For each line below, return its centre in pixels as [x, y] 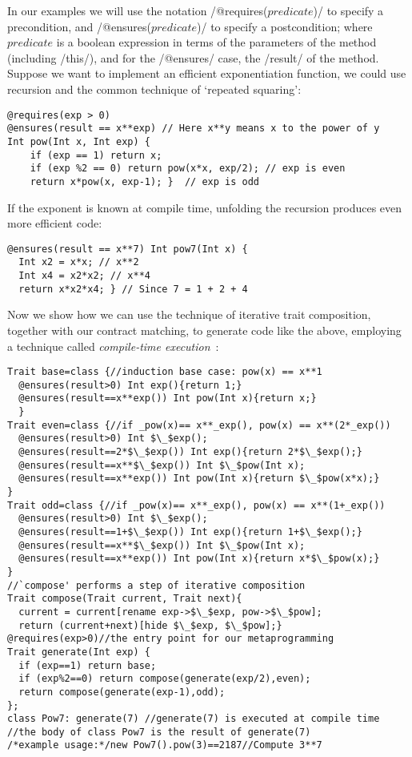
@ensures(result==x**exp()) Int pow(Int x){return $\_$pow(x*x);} [199, 479]
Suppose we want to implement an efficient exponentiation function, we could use [207, 73]
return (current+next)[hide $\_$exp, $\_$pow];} [150, 625]
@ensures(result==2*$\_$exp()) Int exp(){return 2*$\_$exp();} [190, 452]
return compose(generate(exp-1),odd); [122, 692]
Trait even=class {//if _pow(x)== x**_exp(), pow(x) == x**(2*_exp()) [199, 425]
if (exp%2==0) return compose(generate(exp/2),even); [165, 679]
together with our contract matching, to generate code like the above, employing [204, 330]
